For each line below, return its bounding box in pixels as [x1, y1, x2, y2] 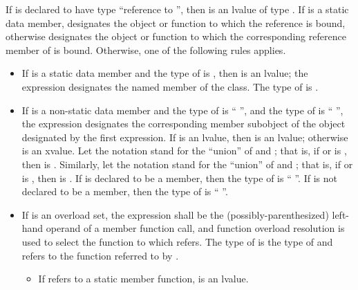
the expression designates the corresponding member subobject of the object [21, 116, 346, 131]
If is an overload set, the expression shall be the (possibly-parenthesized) [21, 207, 329, 221]
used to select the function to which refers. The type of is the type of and [21, 234, 333, 248]
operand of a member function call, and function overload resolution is [46, 221, 345, 235]
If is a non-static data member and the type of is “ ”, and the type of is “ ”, [21, 102, 343, 117]
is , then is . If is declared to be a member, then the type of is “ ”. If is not [21, 170, 337, 185]
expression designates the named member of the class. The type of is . [21, 79, 319, 93]
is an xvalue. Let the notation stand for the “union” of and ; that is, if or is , [21, 143, 347, 158]
